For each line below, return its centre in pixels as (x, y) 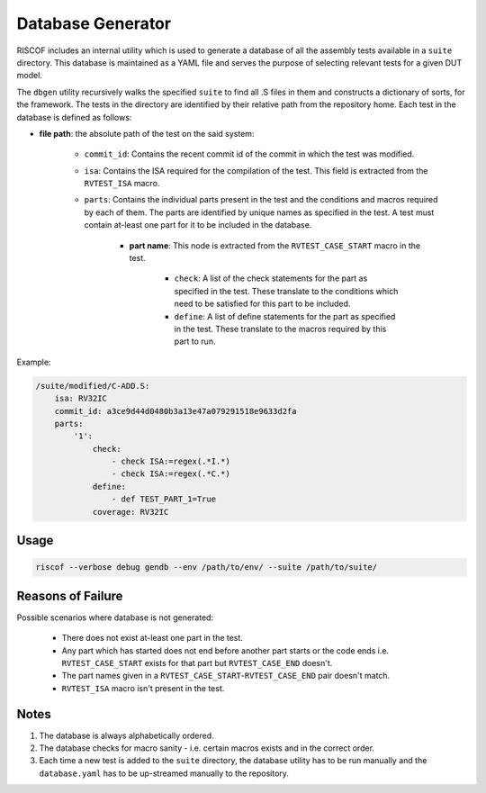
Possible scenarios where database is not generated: (115, 617)
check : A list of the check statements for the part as (271, 278)
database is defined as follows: (74, 117)
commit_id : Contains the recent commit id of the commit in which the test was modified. (249, 154)
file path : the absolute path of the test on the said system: (147, 133)
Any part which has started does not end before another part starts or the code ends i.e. (225, 650)
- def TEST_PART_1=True (163, 499)
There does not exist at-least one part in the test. (152, 638)
